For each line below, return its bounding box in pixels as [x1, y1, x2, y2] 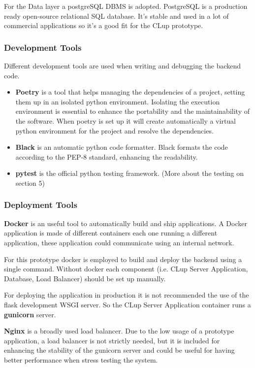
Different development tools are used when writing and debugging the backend [4, 61, 241, 70]
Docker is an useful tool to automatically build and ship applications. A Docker [4, 218, 247, 228]
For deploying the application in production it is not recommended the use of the [4, 290, 249, 300]
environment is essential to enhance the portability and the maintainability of [15, 106, 250, 116]
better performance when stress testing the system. [4, 354, 158, 365]
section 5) [15, 177, 45, 188]
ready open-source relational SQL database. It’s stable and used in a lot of [4, 10, 229, 21]
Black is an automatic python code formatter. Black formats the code [15, 142, 228, 152]
